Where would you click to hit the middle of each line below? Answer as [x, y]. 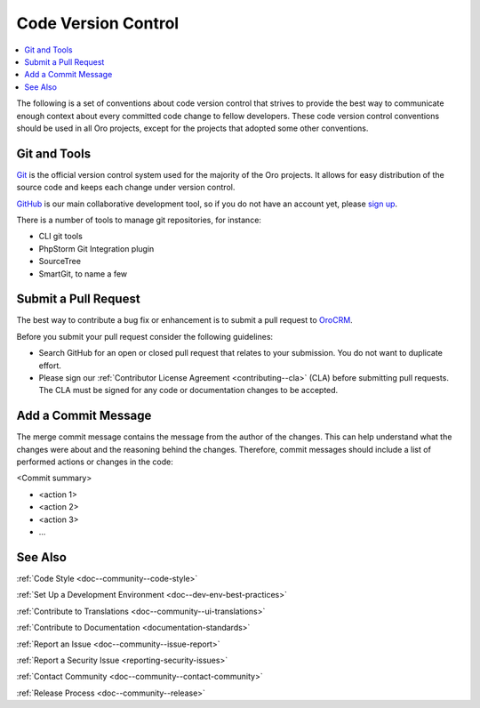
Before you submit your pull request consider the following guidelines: [145, 336]
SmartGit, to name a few [83, 274]
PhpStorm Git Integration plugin [96, 248]
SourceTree [60, 261]
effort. [50, 366]
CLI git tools [61, 237]
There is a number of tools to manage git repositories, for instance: [139, 220]
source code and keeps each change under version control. [126, 188]
